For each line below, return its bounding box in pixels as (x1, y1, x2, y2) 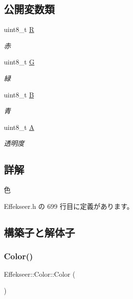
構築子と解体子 (4, 224, 75, 239)
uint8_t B (4, 89, 34, 99)
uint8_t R (4, 24, 34, 34)
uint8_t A (4, 122, 34, 132)
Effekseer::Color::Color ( (4, 269, 75, 279)
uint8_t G (4, 57, 35, 67)
